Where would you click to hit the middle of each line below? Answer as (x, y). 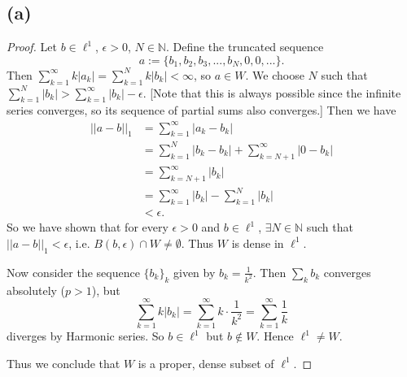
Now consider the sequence (73, 272)
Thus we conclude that (63, 363)
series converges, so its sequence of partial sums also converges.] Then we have (201, 110)
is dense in (258, 243)
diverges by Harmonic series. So (85, 336)
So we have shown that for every (88, 227)
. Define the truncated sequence (245, 47)
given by (195, 272)
